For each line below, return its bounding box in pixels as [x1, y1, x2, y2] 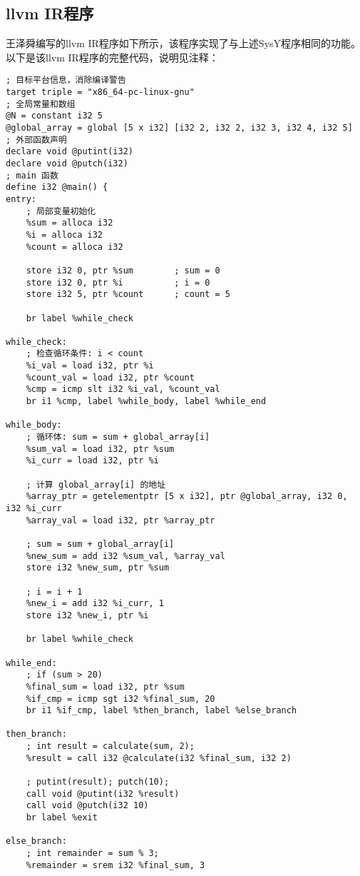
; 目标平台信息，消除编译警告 [6, 75, 126, 86]
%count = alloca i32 [26, 241, 123, 252]
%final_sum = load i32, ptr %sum [26, 681, 185, 692]
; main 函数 [6, 170, 58, 181]
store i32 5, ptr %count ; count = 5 [26, 289, 230, 300]
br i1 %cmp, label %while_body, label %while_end [26, 396, 267, 407]
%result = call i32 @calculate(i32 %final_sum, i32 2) [26, 752, 292, 763]
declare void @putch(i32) [6, 158, 128, 168]
